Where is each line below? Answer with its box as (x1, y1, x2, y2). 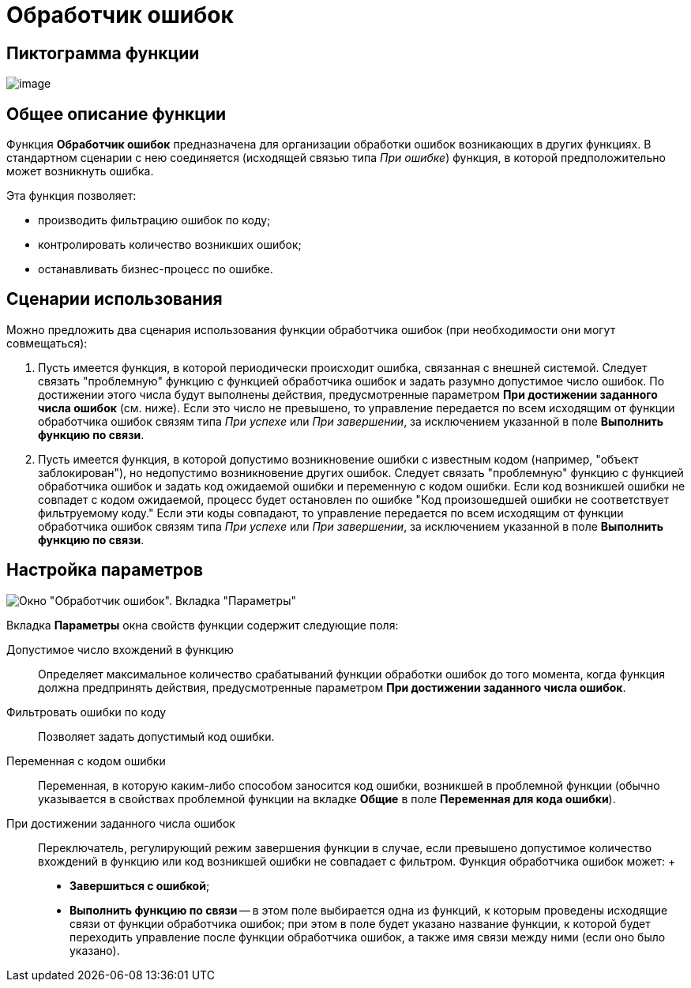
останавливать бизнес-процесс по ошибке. (38, 262, 273, 276)
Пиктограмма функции (6, 43, 200, 63)
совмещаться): (6, 336, 88, 350)
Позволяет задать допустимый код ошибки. (38, 729, 275, 743)
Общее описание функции (6, 103, 227, 124)
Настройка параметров (6, 560, 204, 580)
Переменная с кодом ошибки (6, 753, 166, 768)
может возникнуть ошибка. (6, 164, 154, 178)
